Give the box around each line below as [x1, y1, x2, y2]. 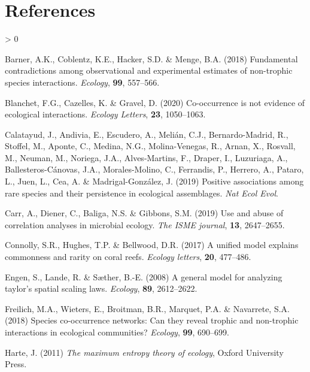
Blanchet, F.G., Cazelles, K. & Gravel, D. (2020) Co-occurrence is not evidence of [5, 96, 305, 108]
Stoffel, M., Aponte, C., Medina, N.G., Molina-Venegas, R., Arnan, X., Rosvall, [5, 140, 296, 152]
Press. [5, 358, 27, 370]
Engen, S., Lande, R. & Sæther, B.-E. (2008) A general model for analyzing [5, 270, 282, 283]
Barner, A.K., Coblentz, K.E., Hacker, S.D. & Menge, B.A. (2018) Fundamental [5, 52, 298, 65]
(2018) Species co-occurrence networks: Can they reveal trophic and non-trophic [5, 314, 299, 326]
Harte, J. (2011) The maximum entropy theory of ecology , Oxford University [5, 346, 284, 358]
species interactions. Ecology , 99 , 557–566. [5, 75, 160, 88]
